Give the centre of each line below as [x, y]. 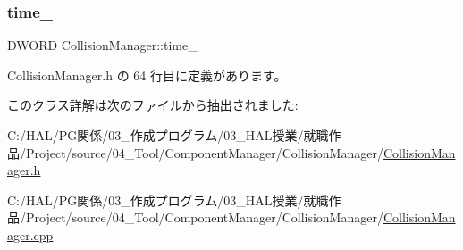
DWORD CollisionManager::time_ [102, 45]
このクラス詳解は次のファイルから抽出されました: [153, 105]
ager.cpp [30, 234]
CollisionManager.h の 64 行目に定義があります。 [147, 75]
